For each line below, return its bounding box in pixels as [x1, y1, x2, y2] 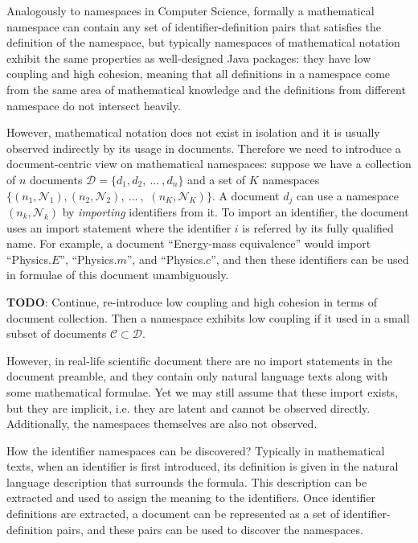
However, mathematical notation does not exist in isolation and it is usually [6, 124, 380, 141]
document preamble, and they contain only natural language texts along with [6, 368, 388, 385]
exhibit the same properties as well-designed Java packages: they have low [6, 49, 371, 66]
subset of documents [6, 325, 107, 342]
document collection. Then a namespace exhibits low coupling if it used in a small [6, 309, 410, 326]
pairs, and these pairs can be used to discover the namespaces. [56, 520, 363, 537]
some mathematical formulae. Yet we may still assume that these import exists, [6, 383, 399, 400]
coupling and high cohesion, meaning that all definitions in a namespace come [6, 65, 391, 82]
